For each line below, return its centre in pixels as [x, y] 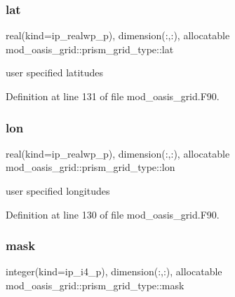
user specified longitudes [58, 191]
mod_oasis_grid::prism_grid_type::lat [90, 49]
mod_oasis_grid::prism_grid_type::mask [95, 285]
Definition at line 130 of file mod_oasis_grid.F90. [113, 214]
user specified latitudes [55, 72]
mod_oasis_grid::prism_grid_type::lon [90, 167]
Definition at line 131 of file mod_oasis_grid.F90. [113, 96]
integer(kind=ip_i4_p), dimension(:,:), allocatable [114, 271]
